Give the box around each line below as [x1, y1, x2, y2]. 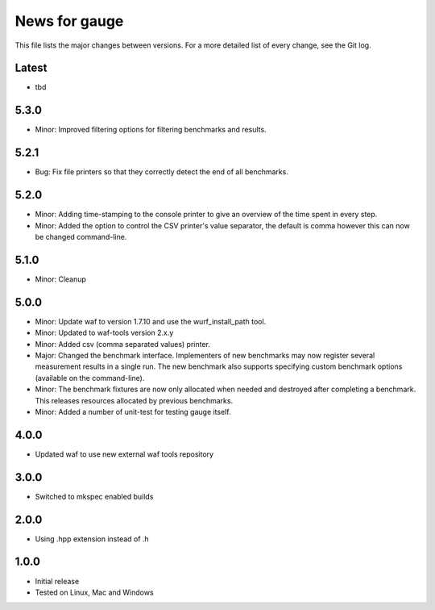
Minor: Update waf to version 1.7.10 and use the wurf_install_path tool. [35, 316, 267, 326]
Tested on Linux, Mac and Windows [35, 587, 154, 597]
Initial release [35, 576, 80, 586]
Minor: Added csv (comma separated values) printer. [35, 339, 211, 349]
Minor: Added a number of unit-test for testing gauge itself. [35, 407, 231, 416]
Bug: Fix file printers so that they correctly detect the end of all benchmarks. [35, 167, 289, 177]
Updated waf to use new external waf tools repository [35, 449, 213, 459]
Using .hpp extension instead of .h [35, 533, 149, 544]
